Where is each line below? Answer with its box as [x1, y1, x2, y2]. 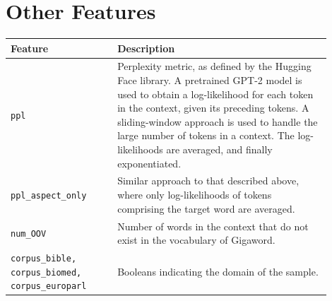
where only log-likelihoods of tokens [117, 187, 272, 202]
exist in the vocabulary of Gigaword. [117, 232, 275, 247]
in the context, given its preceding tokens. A [117, 100, 309, 115]
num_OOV [11, 229, 47, 240]
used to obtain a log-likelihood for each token [117, 86, 314, 101]
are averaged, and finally [166, 142, 273, 157]
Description [117, 40, 175, 55]
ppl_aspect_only [11, 191, 87, 201]
